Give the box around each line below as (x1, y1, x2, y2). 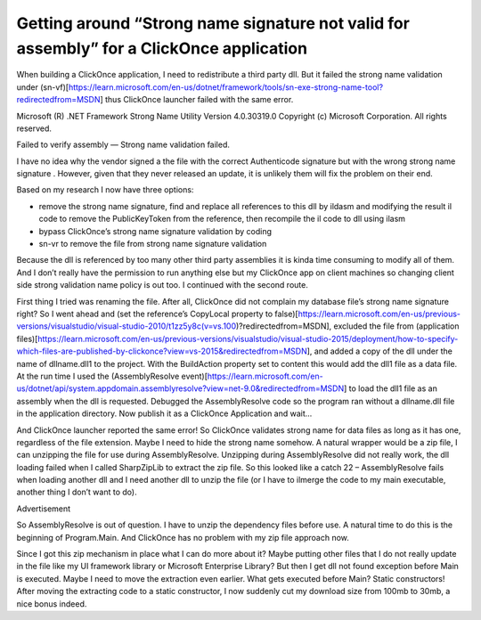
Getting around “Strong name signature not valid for (16, 13, 410, 33)
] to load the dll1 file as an (343, 383, 438, 394)
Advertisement (16, 503, 71, 514)
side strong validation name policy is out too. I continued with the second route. (16, 280, 309, 290)
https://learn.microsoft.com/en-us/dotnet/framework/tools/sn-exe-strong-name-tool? (68, 81, 383, 93)
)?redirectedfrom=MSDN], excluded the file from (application (236, 321, 460, 331)
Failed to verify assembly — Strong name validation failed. (16, 139, 231, 151)
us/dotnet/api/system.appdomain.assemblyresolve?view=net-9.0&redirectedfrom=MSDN (16, 383, 345, 394)
